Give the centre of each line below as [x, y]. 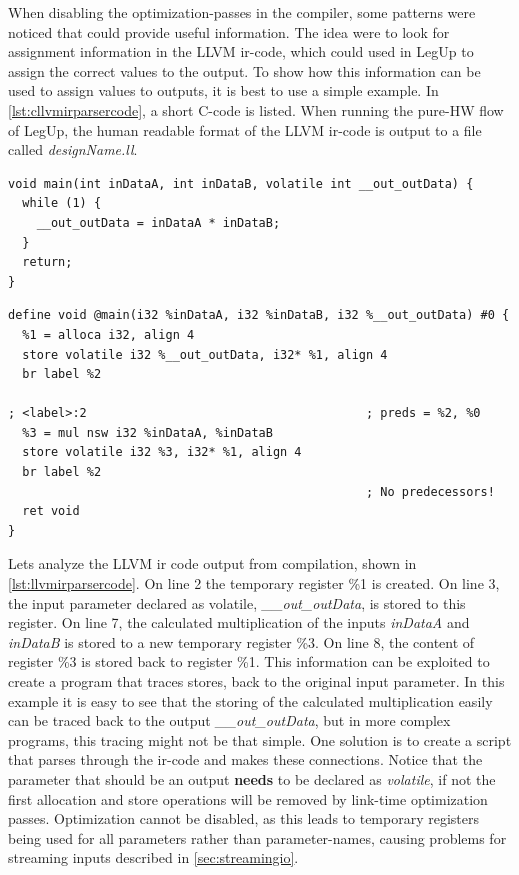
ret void [51, 511]
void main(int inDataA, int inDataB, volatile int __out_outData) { [241, 183]
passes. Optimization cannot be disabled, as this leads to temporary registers [244, 818]
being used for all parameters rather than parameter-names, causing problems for [257, 837]
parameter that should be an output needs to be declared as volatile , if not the [252, 778]
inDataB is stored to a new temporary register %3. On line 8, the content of [241, 641]
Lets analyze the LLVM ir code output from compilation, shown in [212, 563]
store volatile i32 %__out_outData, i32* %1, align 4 [205, 354]
